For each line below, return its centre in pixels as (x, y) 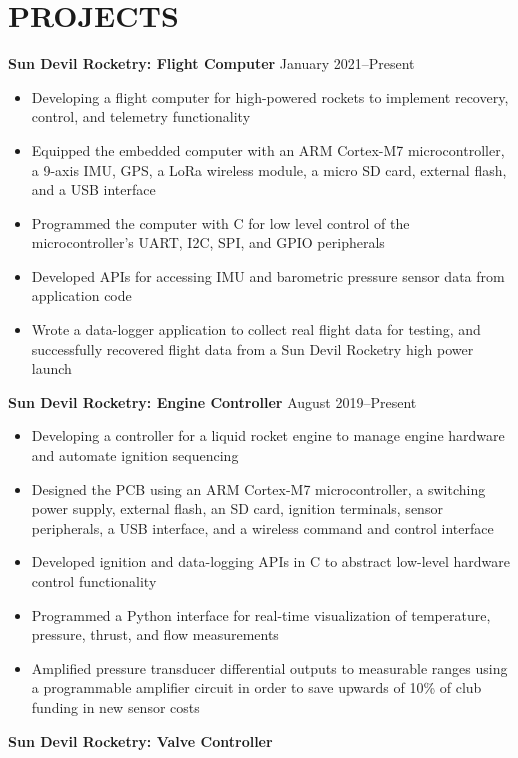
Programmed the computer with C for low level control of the (220, 222)
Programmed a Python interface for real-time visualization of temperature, (261, 614)
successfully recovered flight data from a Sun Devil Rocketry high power (252, 348)
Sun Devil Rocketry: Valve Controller (140, 740)
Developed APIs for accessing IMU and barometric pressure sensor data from (268, 275)
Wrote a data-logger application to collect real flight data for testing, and (256, 329)
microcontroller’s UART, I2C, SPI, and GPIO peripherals (208, 242)
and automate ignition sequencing (135, 455)
